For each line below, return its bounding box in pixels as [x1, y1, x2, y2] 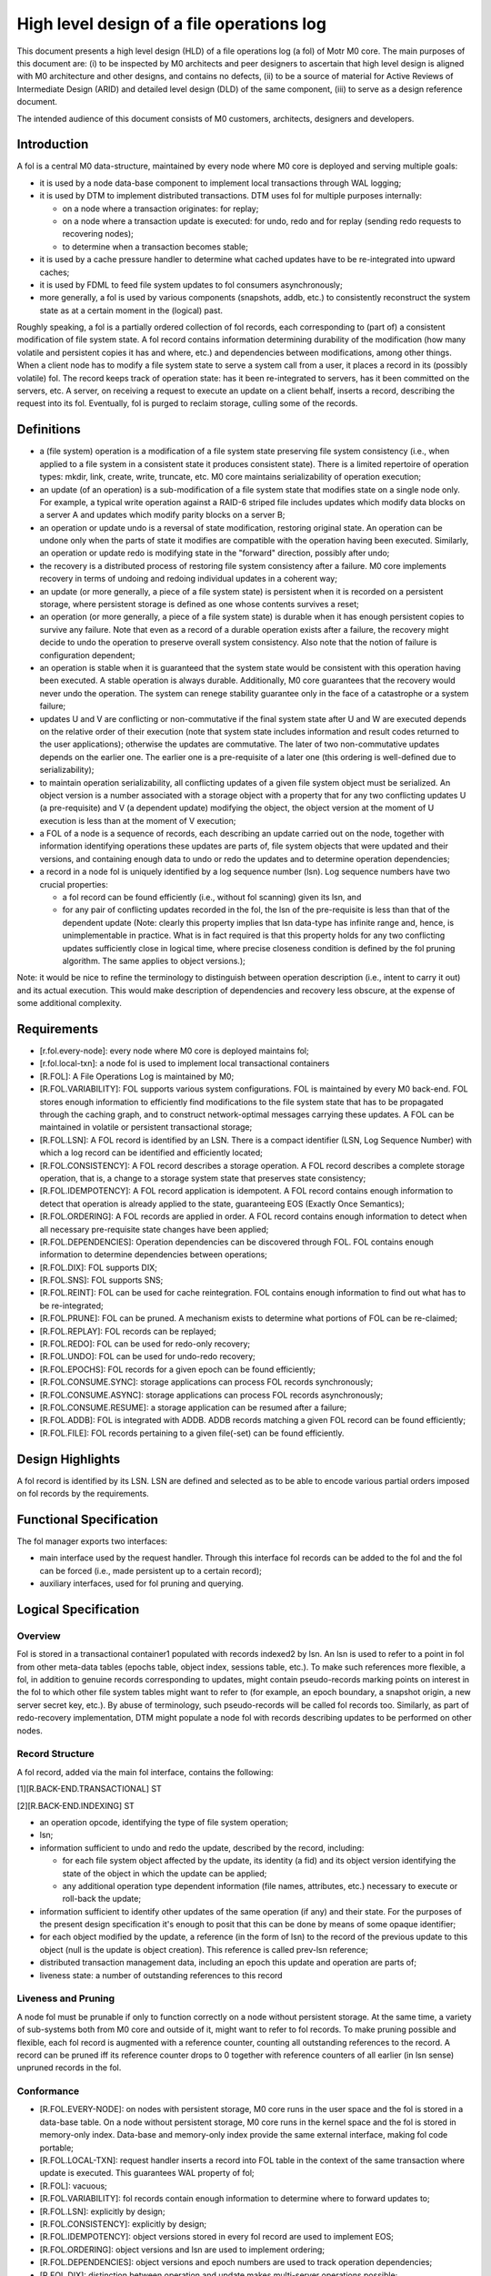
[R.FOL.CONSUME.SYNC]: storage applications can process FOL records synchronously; [39, 1377, 374, 1387]
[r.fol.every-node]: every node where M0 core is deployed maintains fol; [39, 1045, 309, 1056]
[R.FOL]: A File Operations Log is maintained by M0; [39, 1071, 235, 1082]
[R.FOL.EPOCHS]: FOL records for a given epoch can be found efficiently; [39, 1364, 316, 1375]
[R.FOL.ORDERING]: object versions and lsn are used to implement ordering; [39, 2244, 326, 2255]
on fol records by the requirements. [16, 1489, 149, 1499]
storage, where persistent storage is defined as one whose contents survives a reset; [39, 599, 359, 610]
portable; [39, 2142, 75, 2153]
